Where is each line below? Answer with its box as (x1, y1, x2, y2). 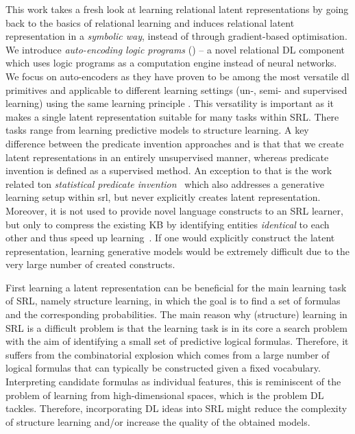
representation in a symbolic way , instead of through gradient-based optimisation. (5, 29, 347, 43)
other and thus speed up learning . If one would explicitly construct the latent (5, 230, 335, 245)
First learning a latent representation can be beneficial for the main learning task (5, 280, 347, 294)
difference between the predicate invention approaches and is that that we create (5, 136, 344, 150)
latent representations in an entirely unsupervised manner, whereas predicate (5, 149, 329, 164)
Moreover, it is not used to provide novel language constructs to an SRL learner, (5, 203, 343, 217)
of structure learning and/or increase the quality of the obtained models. (5, 414, 310, 429)
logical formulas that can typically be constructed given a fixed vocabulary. (5, 361, 321, 375)
